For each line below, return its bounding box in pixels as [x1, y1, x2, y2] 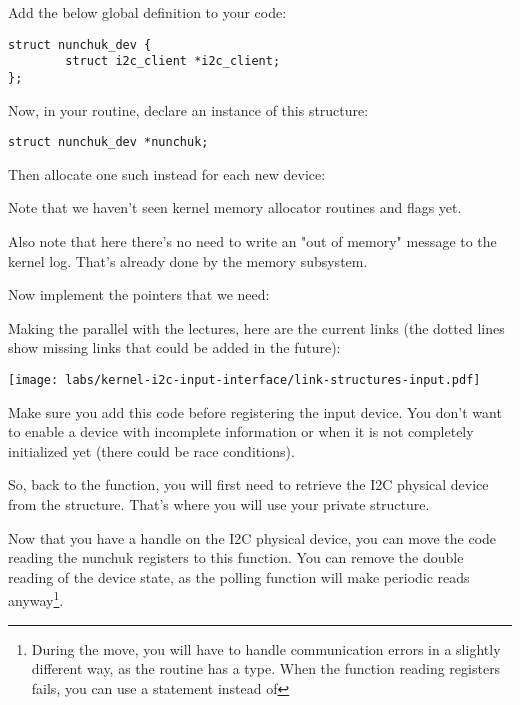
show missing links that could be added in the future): [8, 337, 341, 358]
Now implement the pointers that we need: [8, 284, 270, 305]
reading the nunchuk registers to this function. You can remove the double [8, 547, 464, 568]
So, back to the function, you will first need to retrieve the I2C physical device [8, 474, 489, 495]
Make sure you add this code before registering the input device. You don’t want [8, 401, 502, 422]
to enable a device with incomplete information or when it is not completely [8, 421, 474, 442]
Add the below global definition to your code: [8, 2, 287, 22]
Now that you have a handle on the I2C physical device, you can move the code [8, 527, 497, 548]
